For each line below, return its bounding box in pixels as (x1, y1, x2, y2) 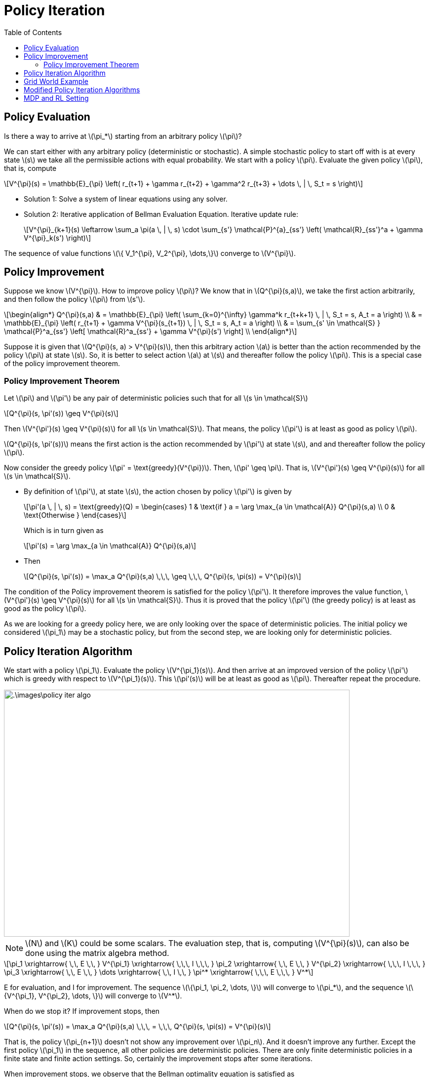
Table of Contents (4, 28, 62, 37)
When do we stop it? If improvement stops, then (4, 1007, 160, 1016)
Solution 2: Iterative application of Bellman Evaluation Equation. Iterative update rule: (24, 209, 299, 218)
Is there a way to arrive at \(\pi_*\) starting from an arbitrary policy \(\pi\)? (4, 131, 242, 140)
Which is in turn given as (24, 526, 104, 535)
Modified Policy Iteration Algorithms (24, 85, 140, 94)
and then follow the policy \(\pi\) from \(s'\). (4, 295, 145, 304)
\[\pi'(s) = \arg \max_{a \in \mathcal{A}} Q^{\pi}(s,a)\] (24, 541, 196, 550)
